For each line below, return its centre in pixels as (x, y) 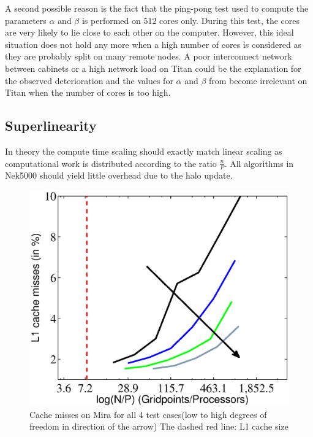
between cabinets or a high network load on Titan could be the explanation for (153, 68)
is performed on (111, 20)
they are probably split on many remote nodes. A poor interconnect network (149, 56)
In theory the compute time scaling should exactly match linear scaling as (144, 151)
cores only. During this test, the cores (230, 20)
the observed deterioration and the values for (89, 80)
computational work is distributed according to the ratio (111, 163)
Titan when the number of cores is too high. (88, 92)
